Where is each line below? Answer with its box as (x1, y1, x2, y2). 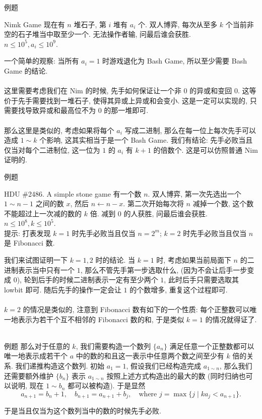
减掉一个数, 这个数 (192, 198, 254, 209)
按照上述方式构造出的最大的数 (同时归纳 (106, 370, 239, 381)
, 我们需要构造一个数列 (76, 340, 151, 351)
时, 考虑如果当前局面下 (156, 255, 231, 265)
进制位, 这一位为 (46, 144, 100, 155)
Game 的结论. (4, 65, 48, 76)
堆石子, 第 (74, 19, 106, 29)
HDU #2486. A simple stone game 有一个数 (4, 188, 142, 199)
